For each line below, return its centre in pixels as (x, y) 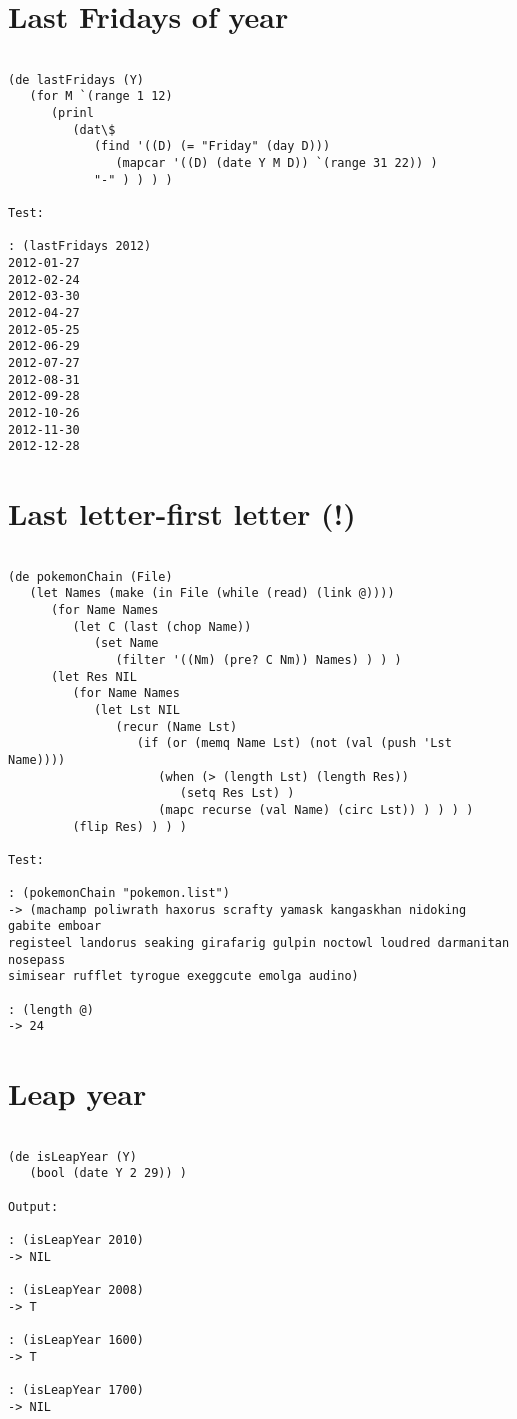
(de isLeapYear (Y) (72, 1156)
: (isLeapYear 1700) (76, 1390)
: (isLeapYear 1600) (76, 1340)
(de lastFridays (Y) (76, 79)
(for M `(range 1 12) (101, 96)
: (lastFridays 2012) (80, 246)
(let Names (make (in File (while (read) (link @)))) (212, 593)
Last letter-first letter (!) (182, 513)
